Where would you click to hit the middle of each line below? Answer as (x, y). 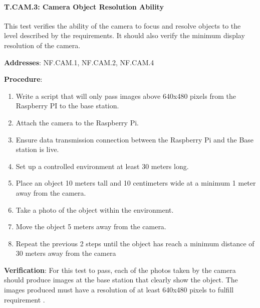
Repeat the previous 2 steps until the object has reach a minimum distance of (135, 243)
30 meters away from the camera (66, 253)
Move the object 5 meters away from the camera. (91, 226)
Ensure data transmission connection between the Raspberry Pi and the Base (135, 139)
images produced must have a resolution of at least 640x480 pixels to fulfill (119, 290)
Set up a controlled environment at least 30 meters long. (102, 166)
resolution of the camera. (42, 45)
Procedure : (23, 79)
